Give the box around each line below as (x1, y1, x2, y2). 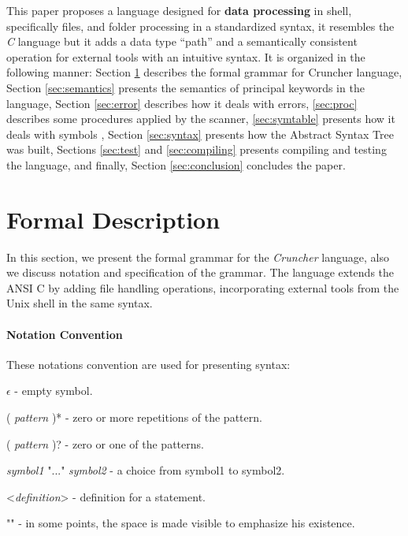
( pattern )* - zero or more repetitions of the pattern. (6, 409, 262, 426)
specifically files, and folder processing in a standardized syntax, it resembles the (6, 17, 395, 34)
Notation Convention (6, 326, 123, 342)
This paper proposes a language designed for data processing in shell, (6, 2, 352, 18)
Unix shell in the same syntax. (6, 295, 153, 311)
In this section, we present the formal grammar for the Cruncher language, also (6, 248, 389, 265)
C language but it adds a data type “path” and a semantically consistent (6, 33, 358, 50)
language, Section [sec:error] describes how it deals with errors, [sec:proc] (6, 95, 358, 111)
